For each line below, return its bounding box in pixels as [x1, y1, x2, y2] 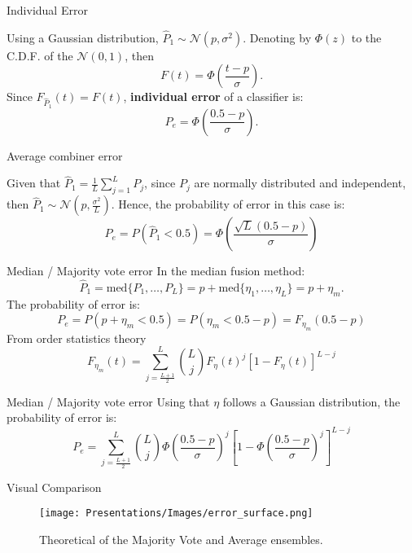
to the [351, 29, 382, 46]
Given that [7, 174, 61, 191]
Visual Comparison [7, 478, 102, 495]
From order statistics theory [7, 329, 147, 346]
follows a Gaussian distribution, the [222, 393, 401, 410]
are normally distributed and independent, [194, 174, 406, 191]
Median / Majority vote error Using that [7, 393, 210, 410]
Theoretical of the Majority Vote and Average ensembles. [39, 531, 323, 548]
